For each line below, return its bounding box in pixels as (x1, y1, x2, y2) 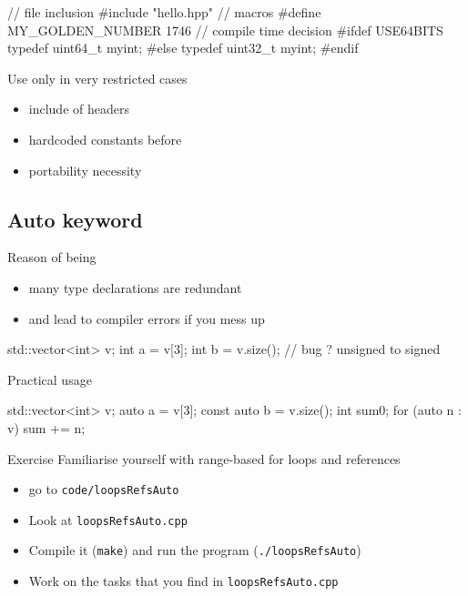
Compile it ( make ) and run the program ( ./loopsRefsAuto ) (28, 540, 361, 560)
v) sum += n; (7, 418, 86, 437)
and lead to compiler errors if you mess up (28, 308, 265, 328)
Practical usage (7, 369, 92, 389)
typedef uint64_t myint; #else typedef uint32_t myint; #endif (7, 38, 359, 57)
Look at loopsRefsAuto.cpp (28, 510, 188, 529)
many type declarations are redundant (28, 278, 242, 297)
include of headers (28, 99, 129, 118)
